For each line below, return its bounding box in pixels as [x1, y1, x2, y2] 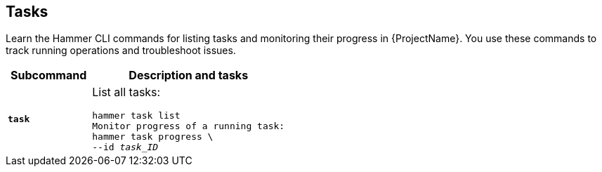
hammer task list [92, 110, 181, 121]
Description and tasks [129, 68, 249, 83]
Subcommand [10, 68, 87, 83]
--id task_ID [92, 142, 159, 153]
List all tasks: [92, 85, 161, 100]
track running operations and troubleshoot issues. [6, 44, 236, 57]
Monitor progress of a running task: [92, 121, 285, 132]
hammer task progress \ [92, 131, 214, 143]
